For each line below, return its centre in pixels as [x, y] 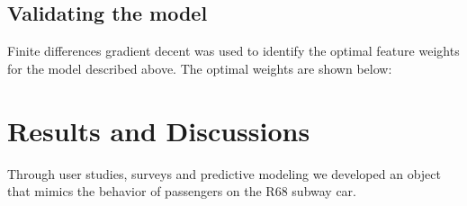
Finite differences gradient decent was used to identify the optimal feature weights [233, 51]
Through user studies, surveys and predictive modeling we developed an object [224, 173]
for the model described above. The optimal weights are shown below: [200, 68]
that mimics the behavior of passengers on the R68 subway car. [182, 191]
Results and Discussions [159, 130]
